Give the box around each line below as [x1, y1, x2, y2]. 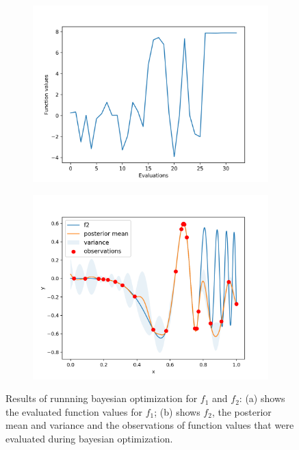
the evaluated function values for [5, 404, 143, 418]
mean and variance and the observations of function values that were [5, 418, 294, 432]
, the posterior [211, 404, 272, 418]
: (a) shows [239, 391, 285, 405]
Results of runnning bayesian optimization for [5, 391, 198, 405]
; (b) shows [154, 404, 200, 418]
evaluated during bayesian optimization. [5, 432, 173, 446]
